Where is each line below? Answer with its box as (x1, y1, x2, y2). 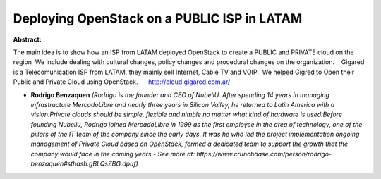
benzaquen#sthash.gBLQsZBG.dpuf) (30, 159, 139, 168)
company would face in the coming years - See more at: (30, 149, 195, 158)
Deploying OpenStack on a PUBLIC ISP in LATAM (13, 11, 303, 26)
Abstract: (13, 35, 42, 44)
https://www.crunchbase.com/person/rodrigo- (196, 149, 332, 158)
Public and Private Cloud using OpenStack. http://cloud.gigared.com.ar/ (13, 78, 231, 86)
